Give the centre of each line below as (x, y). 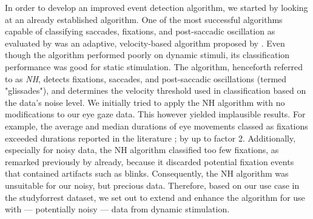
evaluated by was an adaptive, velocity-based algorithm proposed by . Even (145, 43)
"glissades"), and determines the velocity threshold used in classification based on (156, 90)
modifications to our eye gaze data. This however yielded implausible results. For (155, 114)
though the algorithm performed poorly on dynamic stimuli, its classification (147, 55)
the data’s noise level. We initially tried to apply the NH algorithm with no (145, 102)
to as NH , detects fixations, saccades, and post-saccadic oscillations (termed (146, 78)
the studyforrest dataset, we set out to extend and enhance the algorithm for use (155, 197)
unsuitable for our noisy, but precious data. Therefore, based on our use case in (152, 185)
